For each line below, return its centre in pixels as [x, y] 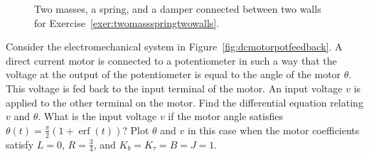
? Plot [136, 130]
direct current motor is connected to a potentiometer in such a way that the [171, 60]
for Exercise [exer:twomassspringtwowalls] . [127, 22]
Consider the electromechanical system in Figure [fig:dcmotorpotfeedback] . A [174, 47]
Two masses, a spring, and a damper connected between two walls [178, 9]
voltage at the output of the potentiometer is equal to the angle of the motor [173, 74]
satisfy [20, 144]
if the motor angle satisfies [225, 116]
